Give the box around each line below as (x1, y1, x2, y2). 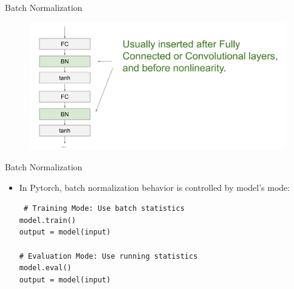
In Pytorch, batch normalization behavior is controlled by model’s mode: (19, 181, 290, 193)
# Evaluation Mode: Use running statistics (19, 251, 198, 261)
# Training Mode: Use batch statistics (23, 204, 185, 213)
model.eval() (19, 264, 72, 273)
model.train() (19, 216, 76, 225)
